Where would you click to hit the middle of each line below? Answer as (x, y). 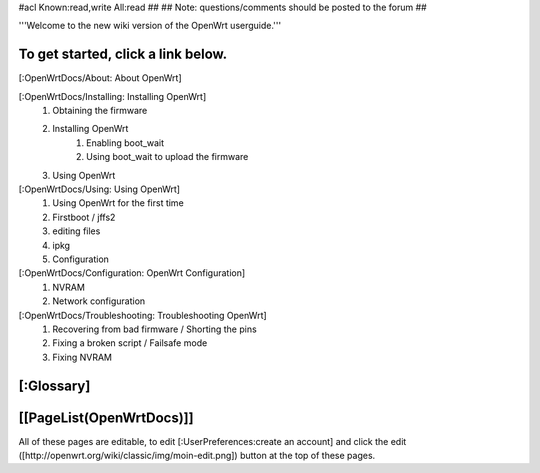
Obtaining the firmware (100, 111)
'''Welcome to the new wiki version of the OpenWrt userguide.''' (150, 26)
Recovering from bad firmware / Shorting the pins (154, 329)
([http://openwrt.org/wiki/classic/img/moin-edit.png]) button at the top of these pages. (197, 456)
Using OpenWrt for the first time (118, 203)
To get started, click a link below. (123, 54)
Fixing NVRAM (82, 357)
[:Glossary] (54, 385)
